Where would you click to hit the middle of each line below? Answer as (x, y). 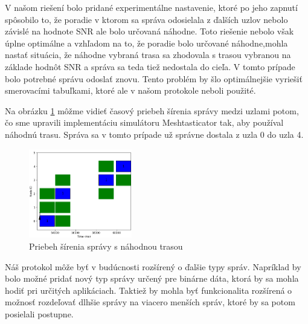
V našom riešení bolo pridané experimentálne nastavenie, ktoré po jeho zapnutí (151, 7)
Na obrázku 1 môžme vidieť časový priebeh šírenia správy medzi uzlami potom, (152, 110)
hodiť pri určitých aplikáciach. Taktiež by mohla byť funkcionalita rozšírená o (149, 290)
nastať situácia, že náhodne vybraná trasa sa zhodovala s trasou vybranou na (148, 55)
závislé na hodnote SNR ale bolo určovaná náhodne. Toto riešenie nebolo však (149, 31)
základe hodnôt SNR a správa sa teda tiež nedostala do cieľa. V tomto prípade (150, 66)
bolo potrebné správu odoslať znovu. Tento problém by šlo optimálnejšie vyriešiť (154, 78)
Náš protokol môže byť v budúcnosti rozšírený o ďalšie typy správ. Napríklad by (153, 266)
